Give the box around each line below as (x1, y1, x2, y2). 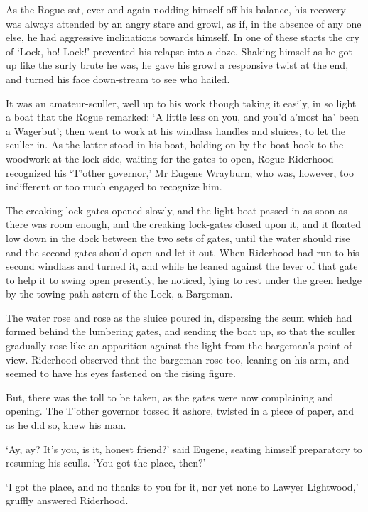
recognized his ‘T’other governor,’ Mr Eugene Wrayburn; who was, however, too (6, 165, 354, 180)
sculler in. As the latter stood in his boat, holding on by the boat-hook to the (6, 137, 344, 152)
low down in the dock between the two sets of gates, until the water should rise (6, 230, 350, 245)
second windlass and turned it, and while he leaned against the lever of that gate (6, 258, 358, 273)
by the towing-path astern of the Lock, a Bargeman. (6, 286, 233, 301)
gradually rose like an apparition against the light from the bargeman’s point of (6, 338, 352, 353)
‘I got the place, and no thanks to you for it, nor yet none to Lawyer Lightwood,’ (6, 479, 359, 494)
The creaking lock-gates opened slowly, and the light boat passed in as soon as (6, 202, 347, 217)
